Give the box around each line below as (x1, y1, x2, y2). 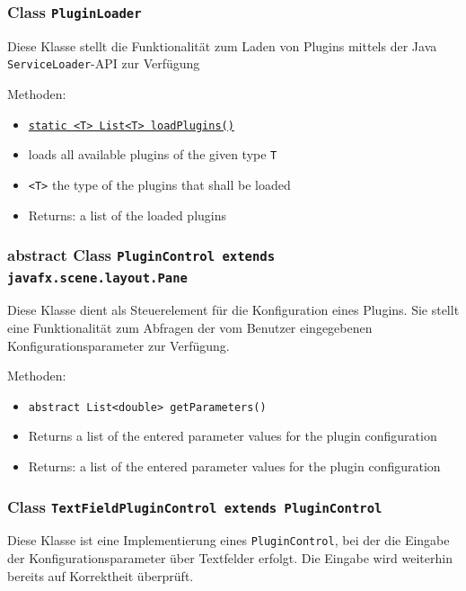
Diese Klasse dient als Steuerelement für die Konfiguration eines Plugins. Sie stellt (7, 300, 460, 319)
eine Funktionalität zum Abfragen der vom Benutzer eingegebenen (7, 318, 373, 337)
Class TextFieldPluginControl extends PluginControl (7, 495, 382, 517)
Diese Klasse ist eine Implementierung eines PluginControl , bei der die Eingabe (7, 531, 450, 550)
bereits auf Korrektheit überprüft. (7, 566, 194, 585)
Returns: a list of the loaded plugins (28, 205, 227, 224)
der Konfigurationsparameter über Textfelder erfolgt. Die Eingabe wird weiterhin (7, 549, 453, 568)
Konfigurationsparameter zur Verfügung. (7, 336, 230, 354)
